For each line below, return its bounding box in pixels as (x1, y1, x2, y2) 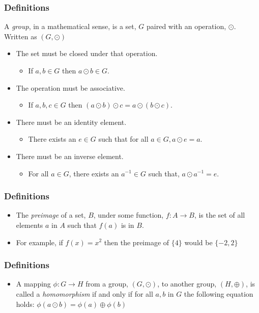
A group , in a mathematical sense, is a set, (4, 21, 136, 32)
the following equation (184, 288, 253, 299)
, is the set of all (194, 210, 245, 220)
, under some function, (93, 210, 164, 220)
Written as (4, 31, 37, 41)
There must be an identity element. (16, 116, 127, 127)
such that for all (98, 134, 149, 144)
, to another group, (157, 278, 217, 289)
